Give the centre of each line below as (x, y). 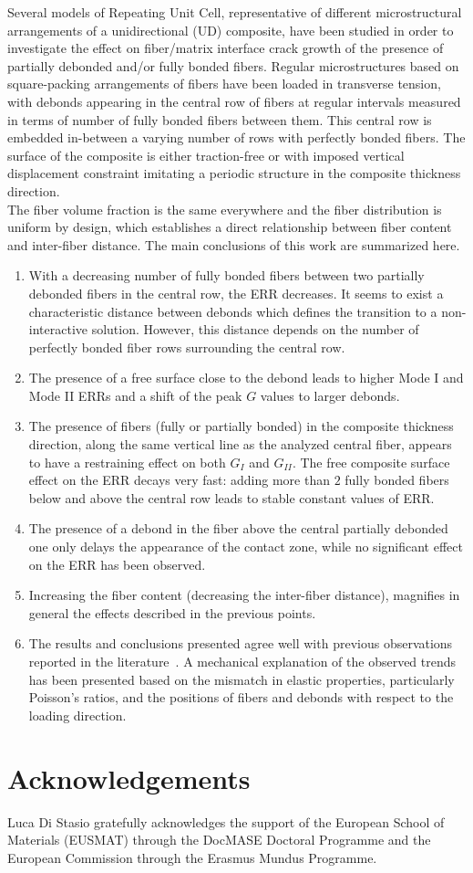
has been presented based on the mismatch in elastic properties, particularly (242, 679)
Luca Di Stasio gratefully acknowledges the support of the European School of (226, 821)
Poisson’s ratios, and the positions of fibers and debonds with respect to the (241, 697)
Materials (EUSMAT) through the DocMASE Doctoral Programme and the (219, 840)
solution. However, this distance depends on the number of (255, 329)
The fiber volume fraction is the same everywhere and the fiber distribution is (225, 209)
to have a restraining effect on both (127, 462)
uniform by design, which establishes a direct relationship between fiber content (230, 227)
